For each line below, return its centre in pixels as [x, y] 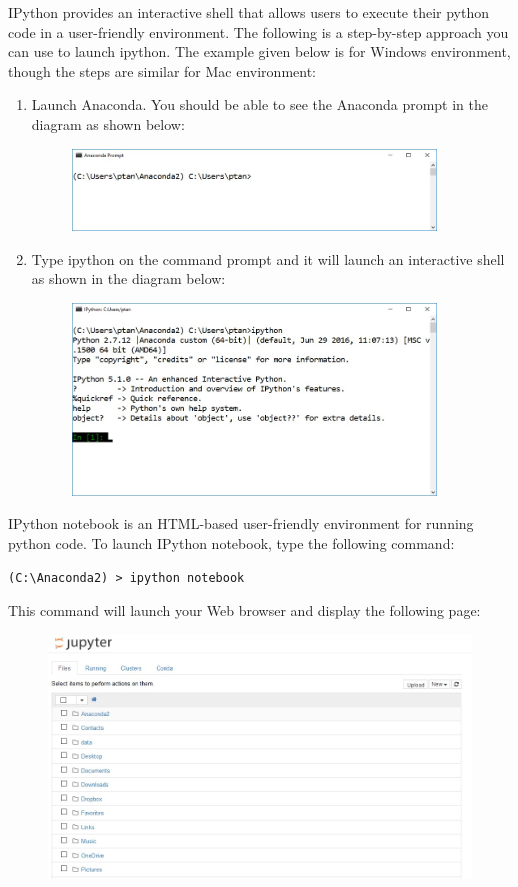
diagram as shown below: [108, 123]
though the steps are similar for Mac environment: [162, 70]
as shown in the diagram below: [128, 278]
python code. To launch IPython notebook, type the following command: [231, 543]
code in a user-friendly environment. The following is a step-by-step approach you [258, 31]
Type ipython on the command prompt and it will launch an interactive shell [268, 258]
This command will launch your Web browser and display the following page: [244, 610]
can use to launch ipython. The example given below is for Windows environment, [259, 51]
